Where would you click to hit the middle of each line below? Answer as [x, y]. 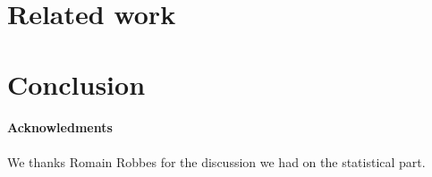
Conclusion [76, 84]
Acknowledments [60, 127]
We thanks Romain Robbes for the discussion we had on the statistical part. [216, 161]
